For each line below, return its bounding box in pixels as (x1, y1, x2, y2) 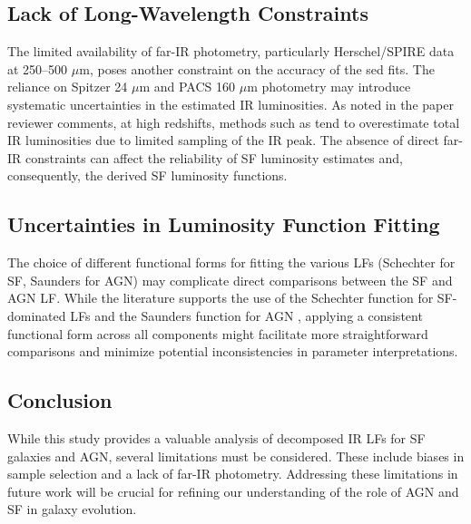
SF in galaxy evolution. (7, 500, 137, 519)
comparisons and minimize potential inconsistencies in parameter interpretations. (7, 342, 458, 361)
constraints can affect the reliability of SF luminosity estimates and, (25, 148, 404, 167)
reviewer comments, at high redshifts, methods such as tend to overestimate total (7, 112, 460, 131)
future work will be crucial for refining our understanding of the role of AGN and (7, 481, 459, 500)
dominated (7, 306, 66, 325)
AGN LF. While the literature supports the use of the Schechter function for (7, 288, 434, 307)
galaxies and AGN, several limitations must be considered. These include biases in (7, 446, 465, 465)
